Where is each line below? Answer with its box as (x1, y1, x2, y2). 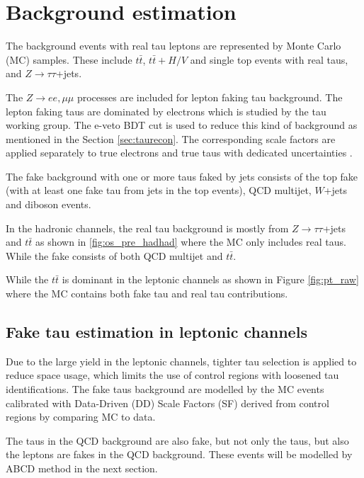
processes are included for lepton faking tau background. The (76, 89, 343, 104)
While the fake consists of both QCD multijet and (6, 248, 223, 263)
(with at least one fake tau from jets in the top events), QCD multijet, (6, 183, 312, 198)
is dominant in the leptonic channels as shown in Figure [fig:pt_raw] (62, 272, 359, 287)
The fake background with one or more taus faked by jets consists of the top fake (6, 169, 358, 183)
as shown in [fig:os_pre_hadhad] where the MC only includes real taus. (35, 234, 346, 249)
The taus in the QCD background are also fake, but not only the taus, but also (6, 433, 349, 448)
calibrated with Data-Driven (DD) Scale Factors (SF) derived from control (6, 395, 329, 410)
